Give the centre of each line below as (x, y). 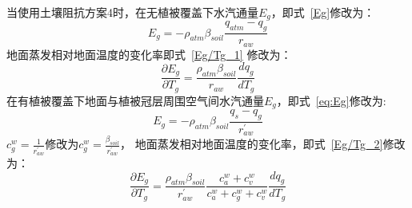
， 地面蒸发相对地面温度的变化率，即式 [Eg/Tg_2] (252, 144)
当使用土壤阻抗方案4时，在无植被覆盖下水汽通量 (132, 12)
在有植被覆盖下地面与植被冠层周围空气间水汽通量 (135, 100)
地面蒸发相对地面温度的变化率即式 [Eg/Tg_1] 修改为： (149, 54)
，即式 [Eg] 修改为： (323, 12)
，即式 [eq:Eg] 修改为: (331, 100)
